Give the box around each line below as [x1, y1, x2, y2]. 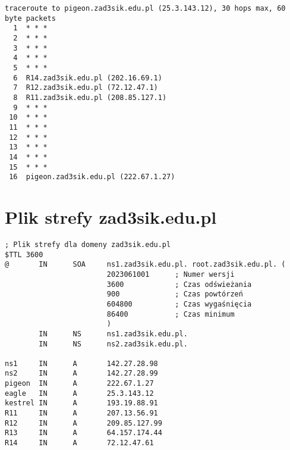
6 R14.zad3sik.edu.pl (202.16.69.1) [13, 73, 162, 82]
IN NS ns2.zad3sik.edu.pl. [39, 339, 188, 348]
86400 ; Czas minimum [106, 310, 235, 318]
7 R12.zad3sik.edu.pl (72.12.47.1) [13, 83, 158, 92]
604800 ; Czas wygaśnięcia [106, 299, 252, 308]
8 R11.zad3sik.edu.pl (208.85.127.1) [13, 93, 167, 102]
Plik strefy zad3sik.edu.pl [5, 205, 217, 229]
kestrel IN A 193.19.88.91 [5, 399, 158, 408]
